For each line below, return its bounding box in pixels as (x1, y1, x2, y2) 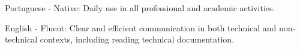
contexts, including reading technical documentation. (40, 33, 235, 45)
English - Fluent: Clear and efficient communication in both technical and (5, 21, 277, 34)
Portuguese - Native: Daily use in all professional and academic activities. (5, 2, 275, 14)
